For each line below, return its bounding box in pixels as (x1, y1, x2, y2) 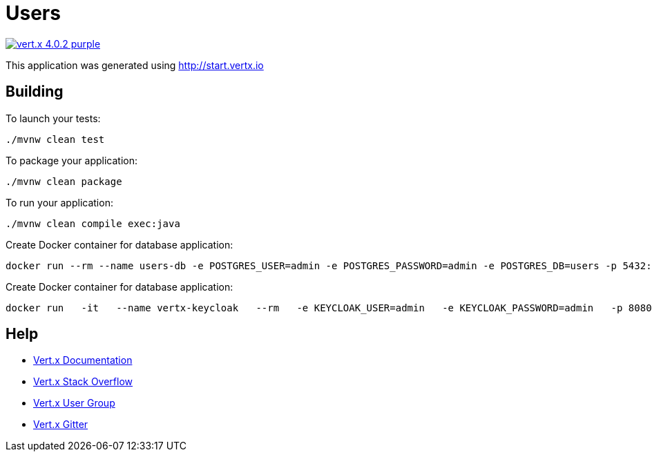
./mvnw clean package (6, 175, 122, 187)
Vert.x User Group (33, 397, 115, 409)
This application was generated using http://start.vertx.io (6, 59, 264, 71)
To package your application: (6, 154, 138, 166)
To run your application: (6, 196, 113, 208)
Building (6, 83, 64, 101)
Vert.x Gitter (33, 418, 88, 431)
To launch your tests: (6, 112, 101, 124)
